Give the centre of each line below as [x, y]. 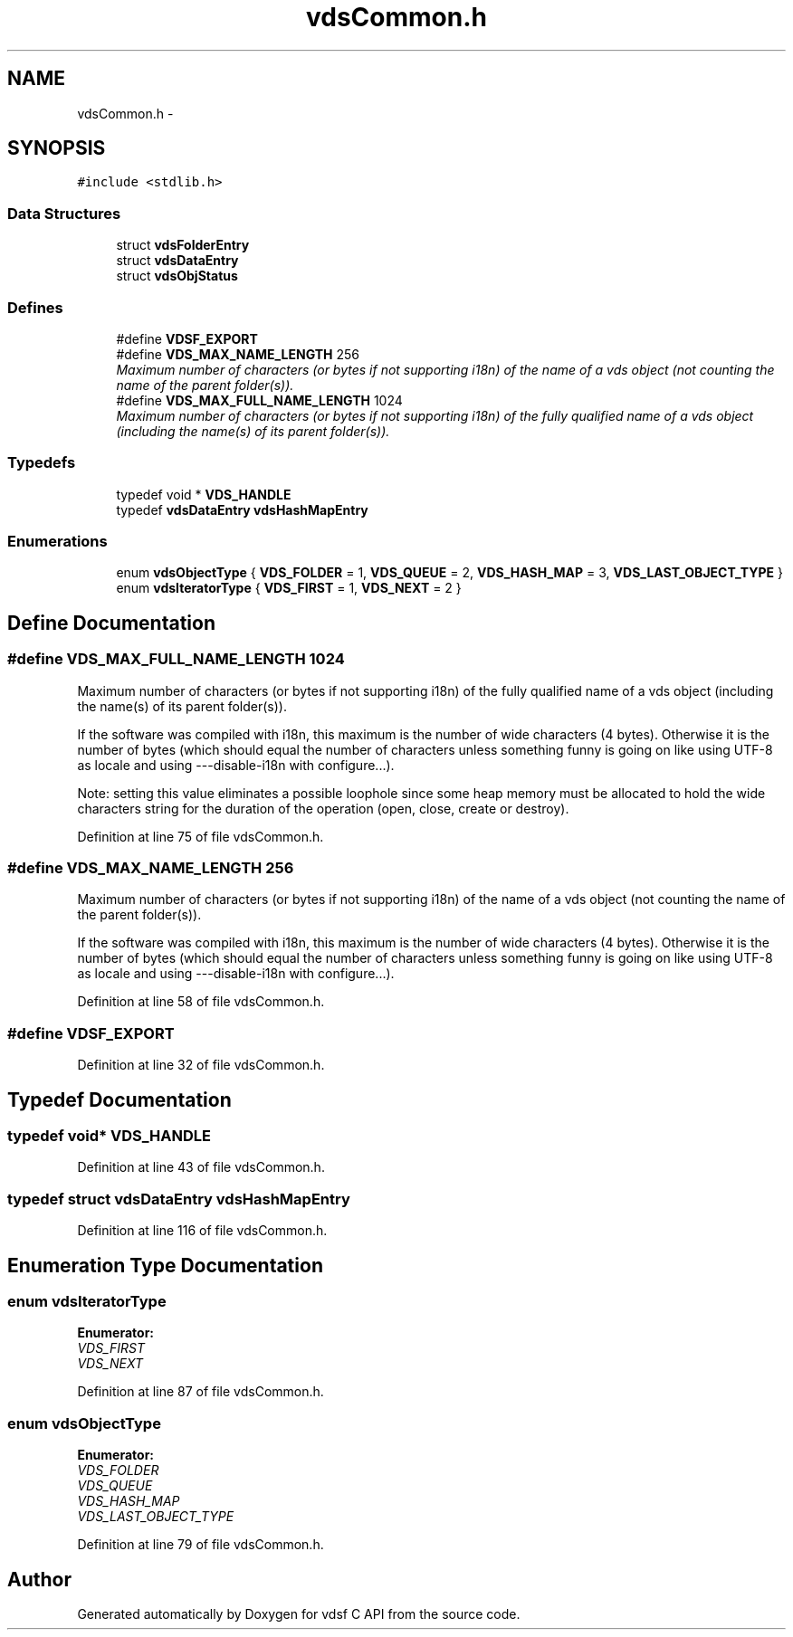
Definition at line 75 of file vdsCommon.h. [201, 836]
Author [39, 1579]
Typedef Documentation [119, 1099]
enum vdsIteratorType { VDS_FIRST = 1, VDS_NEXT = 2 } [289, 588]
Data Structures [64, 213]
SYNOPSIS [57, 148]
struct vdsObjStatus [177, 276]
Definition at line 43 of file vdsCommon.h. [201, 1167]
